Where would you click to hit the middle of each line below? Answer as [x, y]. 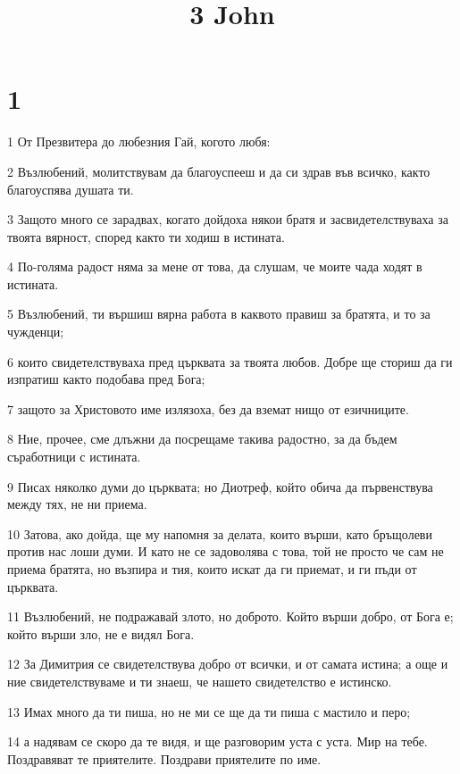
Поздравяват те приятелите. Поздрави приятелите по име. [164, 758]
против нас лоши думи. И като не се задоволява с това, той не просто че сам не [226, 551]
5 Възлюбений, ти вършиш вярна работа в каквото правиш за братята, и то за [219, 314]
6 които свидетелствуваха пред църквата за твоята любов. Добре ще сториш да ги [230, 361]
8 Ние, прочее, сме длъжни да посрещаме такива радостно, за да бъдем [202, 439]
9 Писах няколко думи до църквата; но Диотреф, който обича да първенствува [220, 486]
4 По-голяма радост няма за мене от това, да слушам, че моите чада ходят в [215, 266]
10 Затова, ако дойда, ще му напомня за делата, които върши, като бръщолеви [220, 533]
